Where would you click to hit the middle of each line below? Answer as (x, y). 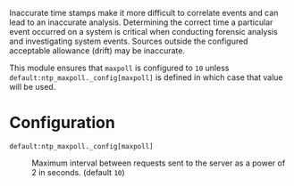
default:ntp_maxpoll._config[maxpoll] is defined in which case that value (146, 77)
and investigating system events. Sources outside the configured (129, 41)
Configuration (63, 123)
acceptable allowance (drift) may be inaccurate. (97, 51)
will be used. (33, 87)
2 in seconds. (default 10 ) (78, 172)
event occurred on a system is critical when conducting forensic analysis (144, 32)
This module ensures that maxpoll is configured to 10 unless (119, 68)
